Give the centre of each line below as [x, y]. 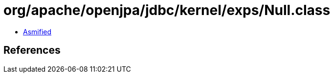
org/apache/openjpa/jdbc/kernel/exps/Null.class [167, 10]
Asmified [37, 31]
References [32, 50]
